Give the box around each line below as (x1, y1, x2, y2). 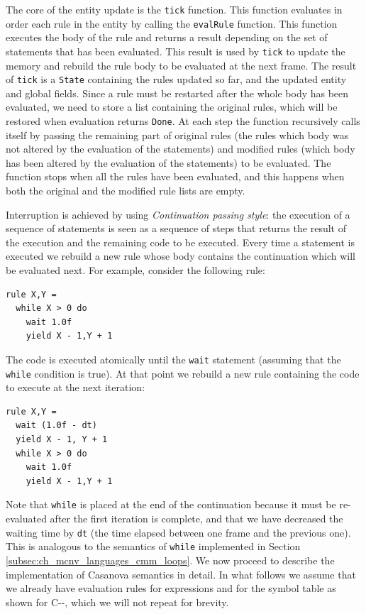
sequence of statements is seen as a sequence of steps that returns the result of (6, 221, 346, 236)
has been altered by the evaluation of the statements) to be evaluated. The (6, 155, 331, 170)
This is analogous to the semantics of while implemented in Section (6, 539, 301, 554)
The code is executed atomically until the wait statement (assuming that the (6, 351, 341, 366)
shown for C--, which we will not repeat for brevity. (6, 594, 229, 609)
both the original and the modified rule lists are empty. (6, 183, 245, 198)
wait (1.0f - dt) (16, 420, 97, 431)
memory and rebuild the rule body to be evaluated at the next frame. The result (6, 57, 357, 72)
